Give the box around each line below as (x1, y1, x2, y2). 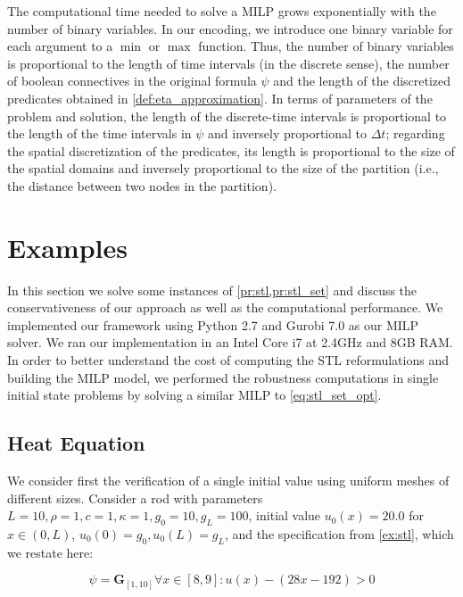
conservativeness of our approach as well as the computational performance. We (7, 298, 443, 317)
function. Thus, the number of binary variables (198, 37, 454, 55)
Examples (7, 228, 128, 265)
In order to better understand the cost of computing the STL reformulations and (7, 351, 449, 369)
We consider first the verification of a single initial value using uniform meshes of (7, 471, 450, 490)
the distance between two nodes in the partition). (7, 176, 277, 195)
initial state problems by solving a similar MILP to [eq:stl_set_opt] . (7, 386, 382, 404)
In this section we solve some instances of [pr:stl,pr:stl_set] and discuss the (7, 280, 418, 299)
